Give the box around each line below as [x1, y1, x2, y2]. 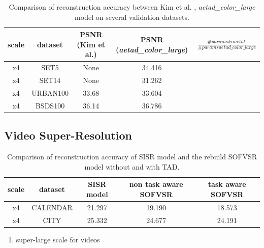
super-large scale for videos [16, 234, 100, 244]
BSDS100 [35, 100, 65, 111]
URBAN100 [31, 87, 69, 98]
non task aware [129, 179, 183, 189]
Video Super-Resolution [4, 127, 133, 143]
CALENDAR [31, 202, 73, 212]
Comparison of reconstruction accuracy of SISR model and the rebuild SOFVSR [7, 151, 257, 162]
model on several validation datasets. [75, 11, 189, 22]
